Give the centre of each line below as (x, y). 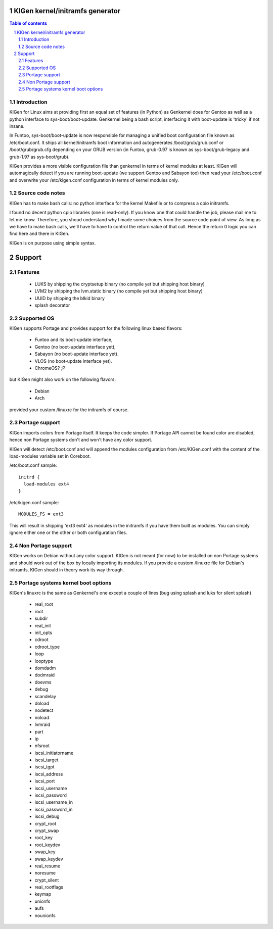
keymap (43, 894)
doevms (43, 682)
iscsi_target (47, 760)
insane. (17, 126)
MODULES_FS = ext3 (41, 514)
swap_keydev (49, 859)
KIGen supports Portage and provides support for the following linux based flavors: (96, 328)
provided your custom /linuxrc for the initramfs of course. (69, 410)
